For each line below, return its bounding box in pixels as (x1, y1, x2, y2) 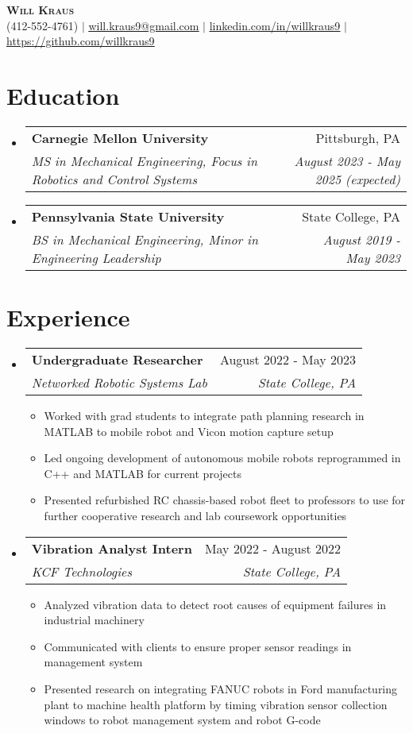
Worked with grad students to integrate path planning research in (44, 407, 365, 424)
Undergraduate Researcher (31, 350, 203, 369)
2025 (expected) (315, 169, 400, 188)
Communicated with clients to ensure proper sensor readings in (44, 638, 352, 654)
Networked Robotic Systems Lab (31, 373, 207, 392)
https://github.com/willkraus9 (6, 33, 155, 49)
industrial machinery (44, 611, 145, 628)
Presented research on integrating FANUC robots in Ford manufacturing (44, 680, 398, 696)
